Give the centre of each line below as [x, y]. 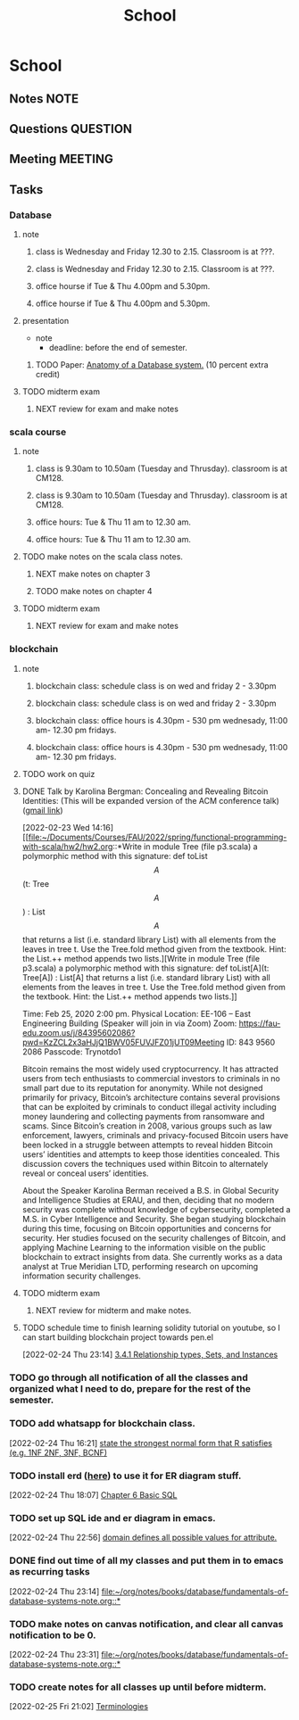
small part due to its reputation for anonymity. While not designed [142, 1087]
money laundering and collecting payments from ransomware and [143, 1116]
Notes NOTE [44, 99]
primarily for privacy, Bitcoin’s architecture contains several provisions [151, 1097]
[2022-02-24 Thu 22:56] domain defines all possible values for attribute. [143, 1538]
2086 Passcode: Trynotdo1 [72, 1051]
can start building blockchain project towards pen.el [118, 1337]
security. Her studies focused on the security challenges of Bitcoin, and [154, 1237]
